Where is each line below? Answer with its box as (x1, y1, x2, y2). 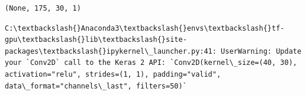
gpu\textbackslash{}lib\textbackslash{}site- (5, 35, 187, 44)
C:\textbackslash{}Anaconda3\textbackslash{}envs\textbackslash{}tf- (5, 24, 285, 32)
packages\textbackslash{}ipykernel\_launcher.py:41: (5, 47, 217, 55)
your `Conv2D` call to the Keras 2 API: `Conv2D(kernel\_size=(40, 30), (5, 58, 297, 67)
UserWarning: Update (221, 47, 302, 55)
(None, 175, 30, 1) (5, 4, 81, 12)
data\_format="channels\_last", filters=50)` (5, 81, 187, 90)
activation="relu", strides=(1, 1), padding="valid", (5, 70, 221, 78)
